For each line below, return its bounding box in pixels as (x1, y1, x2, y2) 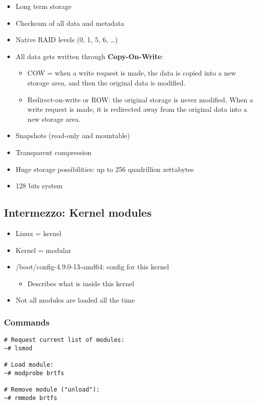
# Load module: (4, 361, 54, 369)
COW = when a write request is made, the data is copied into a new (27, 68, 236, 78)
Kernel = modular (15, 244, 71, 255)
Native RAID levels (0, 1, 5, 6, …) (15, 34, 118, 45)
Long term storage (15, 1, 72, 11)
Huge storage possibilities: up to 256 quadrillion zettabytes (15, 163, 194, 174)
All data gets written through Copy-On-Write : (15, 51, 163, 61)
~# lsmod (4, 344, 33, 352)
